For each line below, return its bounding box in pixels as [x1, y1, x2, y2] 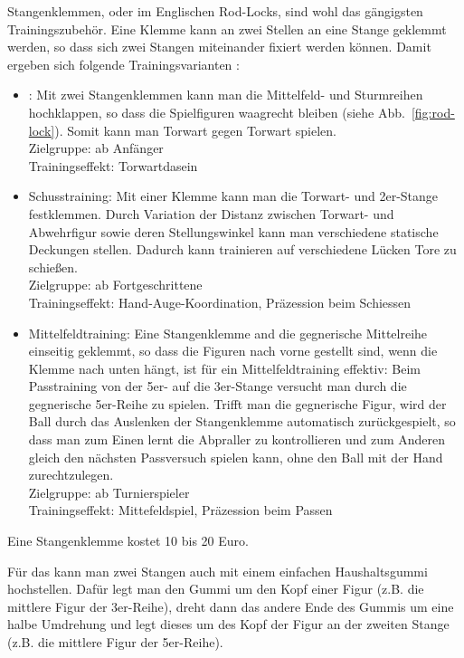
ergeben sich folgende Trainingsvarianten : [7, 54, 240, 73]
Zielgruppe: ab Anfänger [28, 138, 164, 157]
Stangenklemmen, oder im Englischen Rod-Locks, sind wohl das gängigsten [7, 2, 423, 20]
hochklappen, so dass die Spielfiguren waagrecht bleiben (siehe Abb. [28, 102, 405, 121]
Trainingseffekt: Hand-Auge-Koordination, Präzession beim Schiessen [28, 292, 412, 311]
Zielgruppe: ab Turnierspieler [28, 482, 190, 501]
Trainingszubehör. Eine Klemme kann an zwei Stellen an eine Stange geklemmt [7, 19, 447, 38]
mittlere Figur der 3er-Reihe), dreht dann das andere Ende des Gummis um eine [7, 596, 454, 615]
